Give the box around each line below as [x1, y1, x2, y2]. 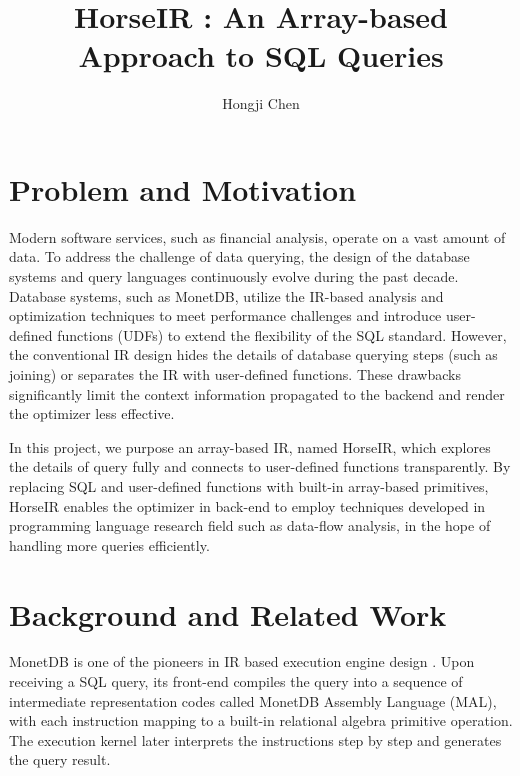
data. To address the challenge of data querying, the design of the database [9, 246, 470, 267]
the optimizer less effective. [9, 403, 175, 424]
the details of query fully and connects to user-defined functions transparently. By [9, 456, 511, 477]
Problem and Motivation [9, 168, 357, 209]
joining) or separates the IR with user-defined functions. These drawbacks [9, 364, 461, 384]
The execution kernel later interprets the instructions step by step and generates [9, 729, 502, 750]
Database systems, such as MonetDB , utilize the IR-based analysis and [9, 285, 444, 306]
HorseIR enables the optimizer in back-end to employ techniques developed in [9, 495, 486, 516]
